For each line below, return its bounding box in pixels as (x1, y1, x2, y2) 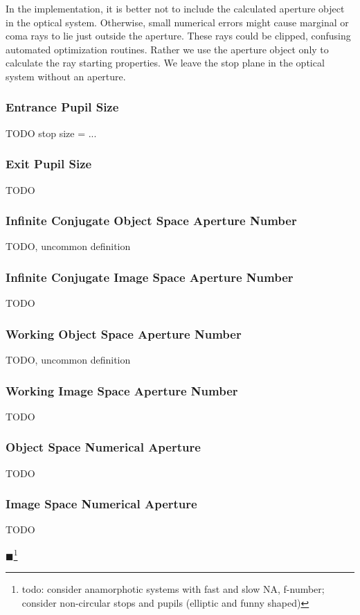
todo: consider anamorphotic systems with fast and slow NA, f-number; (21, 582, 325, 596)
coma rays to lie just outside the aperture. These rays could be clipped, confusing (6, 28, 351, 43)
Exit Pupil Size (6, 155, 92, 172)
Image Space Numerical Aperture (6, 495, 197, 512)
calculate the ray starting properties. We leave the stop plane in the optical (6, 55, 325, 70)
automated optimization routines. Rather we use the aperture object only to (6, 42, 329, 56)
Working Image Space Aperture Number (6, 382, 238, 399)
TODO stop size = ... (6, 125, 97, 140)
